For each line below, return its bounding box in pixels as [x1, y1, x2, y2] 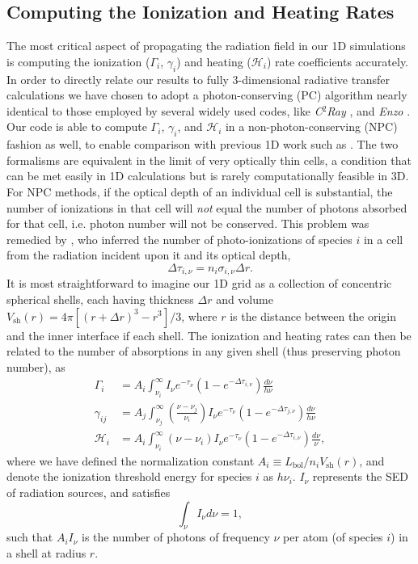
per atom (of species [283, 528, 383, 545]
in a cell [363, 230, 403, 247]
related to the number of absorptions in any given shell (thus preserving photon [6, 343, 401, 360]
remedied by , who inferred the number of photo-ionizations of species [6, 230, 353, 247]
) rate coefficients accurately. [266, 53, 409, 69]
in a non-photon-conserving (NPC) [225, 118, 398, 135]
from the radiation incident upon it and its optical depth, [6, 246, 291, 263]
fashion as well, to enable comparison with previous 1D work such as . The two [6, 136, 399, 153]
